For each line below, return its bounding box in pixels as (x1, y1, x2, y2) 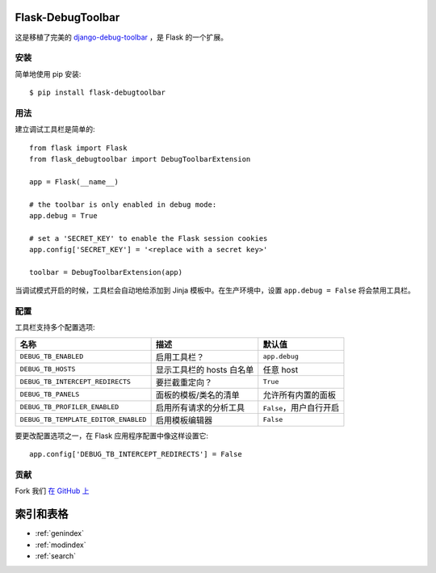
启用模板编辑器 (155, 415, 213, 426)
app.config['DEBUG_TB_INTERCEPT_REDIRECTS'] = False (29, 449, 242, 459)
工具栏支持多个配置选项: (15, 322, 96, 332)
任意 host (262, 364, 299, 375)
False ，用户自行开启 (262, 402, 340, 413)
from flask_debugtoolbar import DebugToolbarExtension (29, 154, 251, 163)
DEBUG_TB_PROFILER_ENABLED (19, 402, 119, 411)
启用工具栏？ (155, 352, 205, 363)
